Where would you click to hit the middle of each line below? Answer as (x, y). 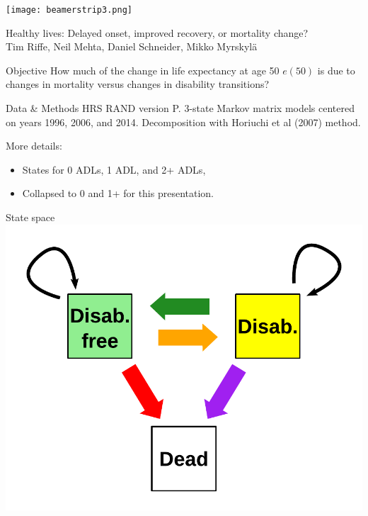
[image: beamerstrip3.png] (69, 10)
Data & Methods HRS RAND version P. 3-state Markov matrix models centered (180, 108)
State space (30, 217)
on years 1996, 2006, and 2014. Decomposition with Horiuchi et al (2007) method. (183, 122)
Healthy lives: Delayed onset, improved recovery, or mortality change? (157, 32)
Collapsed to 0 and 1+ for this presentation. (118, 193)
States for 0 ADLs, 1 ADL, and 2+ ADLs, (114, 169)
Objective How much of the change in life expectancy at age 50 (143, 70)
